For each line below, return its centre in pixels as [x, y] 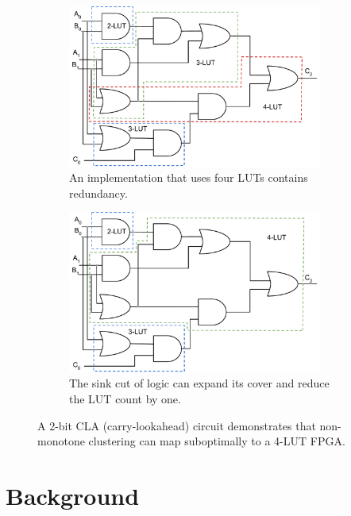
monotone [61, 441]
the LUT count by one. [125, 398]
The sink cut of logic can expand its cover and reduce [199, 383]
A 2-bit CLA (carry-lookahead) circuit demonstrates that [177, 425]
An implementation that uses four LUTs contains [189, 177]
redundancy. [98, 193]
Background [73, 495]
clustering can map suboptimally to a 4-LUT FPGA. [217, 441]
